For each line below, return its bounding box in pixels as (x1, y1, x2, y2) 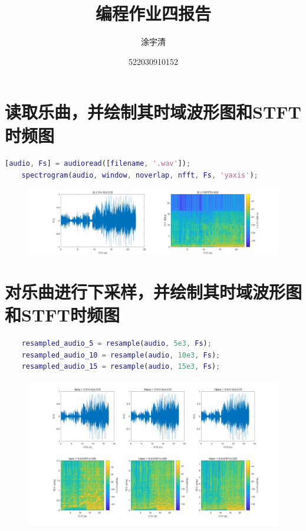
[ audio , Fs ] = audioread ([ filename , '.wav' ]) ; (5, 159, 191, 168)
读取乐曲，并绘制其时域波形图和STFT (5, 100, 301, 124)
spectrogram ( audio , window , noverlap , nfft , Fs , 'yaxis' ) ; (21, 171, 258, 180)
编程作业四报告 (95, 1, 211, 25)
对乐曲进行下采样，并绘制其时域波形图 (5, 279, 302, 303)
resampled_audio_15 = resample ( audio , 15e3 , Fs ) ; (21, 362, 221, 371)
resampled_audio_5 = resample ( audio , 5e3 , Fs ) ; (21, 339, 212, 348)
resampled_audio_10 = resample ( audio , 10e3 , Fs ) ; (21, 350, 221, 359)
